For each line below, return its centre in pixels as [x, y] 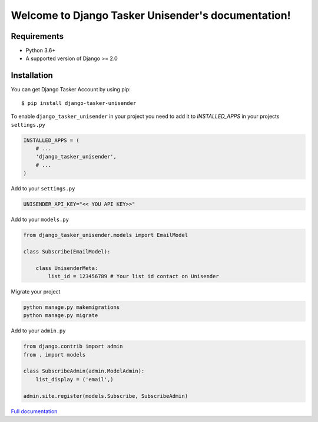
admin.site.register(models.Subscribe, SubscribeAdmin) [106, 396]
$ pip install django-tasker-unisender [79, 103]
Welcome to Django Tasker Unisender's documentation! [151, 15]
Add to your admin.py [38, 331]
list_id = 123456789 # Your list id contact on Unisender [133, 276]
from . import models [54, 355]
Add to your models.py [40, 220]
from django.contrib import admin [73, 347]
